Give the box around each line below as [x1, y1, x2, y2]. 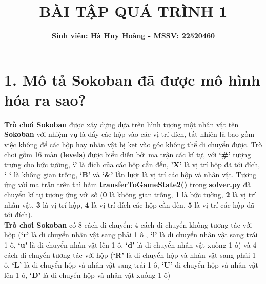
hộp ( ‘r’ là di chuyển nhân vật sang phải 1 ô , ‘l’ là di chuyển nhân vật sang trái [4, 229, 258, 240]
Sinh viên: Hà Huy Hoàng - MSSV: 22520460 [51, 30, 215, 41]
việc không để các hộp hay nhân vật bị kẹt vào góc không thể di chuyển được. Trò [4, 139, 262, 150]
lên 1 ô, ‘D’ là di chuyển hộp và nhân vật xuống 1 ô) [4, 269, 171, 280]
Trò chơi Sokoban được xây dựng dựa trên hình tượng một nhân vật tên [4, 118, 239, 129]
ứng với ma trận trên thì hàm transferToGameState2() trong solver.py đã [4, 179, 251, 190]
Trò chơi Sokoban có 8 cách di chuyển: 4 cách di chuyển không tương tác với [4, 219, 252, 230]
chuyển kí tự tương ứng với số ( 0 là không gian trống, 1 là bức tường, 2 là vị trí [4, 189, 256, 199]
